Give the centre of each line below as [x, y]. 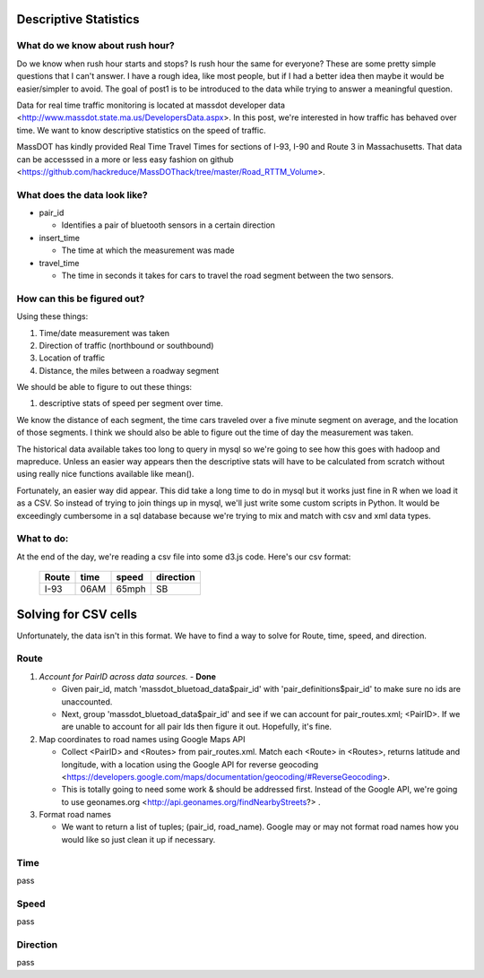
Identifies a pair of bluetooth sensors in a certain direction [168, 225]
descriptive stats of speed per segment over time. [131, 403]
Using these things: [52, 316]
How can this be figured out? [81, 299]
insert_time [60, 238]
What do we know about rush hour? [95, 46]
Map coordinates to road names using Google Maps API [142, 739]
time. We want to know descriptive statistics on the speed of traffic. [141, 130]
